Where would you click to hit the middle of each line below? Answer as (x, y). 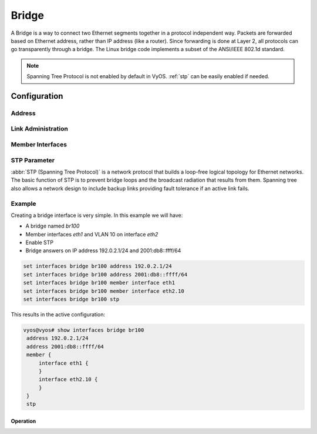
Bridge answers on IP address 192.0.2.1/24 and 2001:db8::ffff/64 (103, 251)
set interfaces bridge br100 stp (71, 299)
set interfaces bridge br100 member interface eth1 (99, 283)
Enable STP (40, 243)
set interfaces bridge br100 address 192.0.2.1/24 (98, 266)
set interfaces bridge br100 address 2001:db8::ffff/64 (105, 274)
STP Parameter (33, 160)
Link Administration (40, 129)
